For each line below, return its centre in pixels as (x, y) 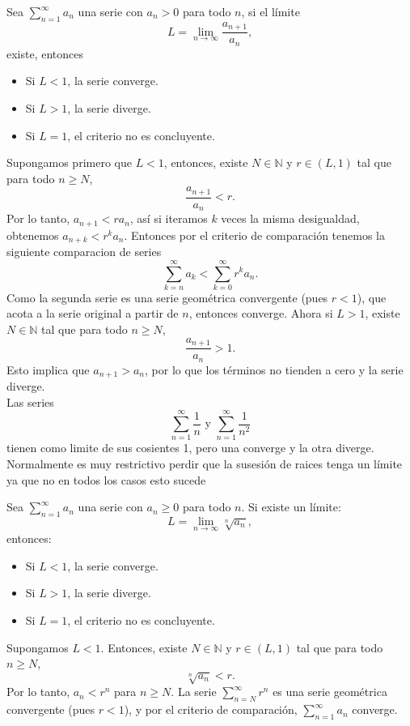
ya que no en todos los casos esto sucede (106, 479)
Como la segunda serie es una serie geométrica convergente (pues (167, 297)
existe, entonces (45, 53)
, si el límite (271, 11)
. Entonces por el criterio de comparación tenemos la (254, 235)
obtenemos (33, 235)
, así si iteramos (169, 218)
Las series (30, 401)
